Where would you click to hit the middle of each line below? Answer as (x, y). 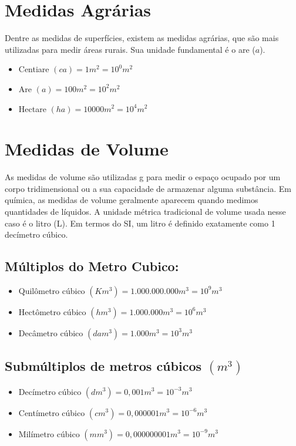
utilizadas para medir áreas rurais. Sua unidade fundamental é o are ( (130, 49)
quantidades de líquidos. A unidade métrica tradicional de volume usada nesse (145, 211)
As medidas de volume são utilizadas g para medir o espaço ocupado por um (143, 177)
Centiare (34, 69)
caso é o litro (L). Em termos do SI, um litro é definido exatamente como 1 (140, 223)
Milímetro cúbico (49, 433)
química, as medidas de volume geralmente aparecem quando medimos (132, 200)
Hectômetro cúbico (52, 311)
